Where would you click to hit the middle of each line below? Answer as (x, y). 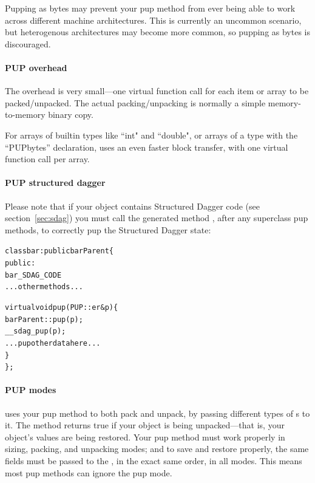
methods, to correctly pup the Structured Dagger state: (108, 229)
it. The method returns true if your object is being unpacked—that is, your (145, 425)
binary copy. (71, 115)
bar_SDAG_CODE (33, 275)
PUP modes (31, 390)
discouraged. (28, 43)
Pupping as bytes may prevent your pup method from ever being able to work (150, 8)
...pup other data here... (53, 343)
